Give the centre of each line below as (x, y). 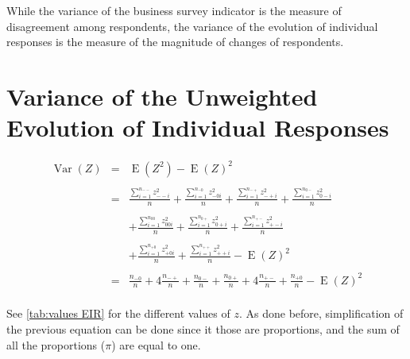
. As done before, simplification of (321, 313)
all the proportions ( (56, 344)
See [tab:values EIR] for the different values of (118, 313)
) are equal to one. (156, 344)
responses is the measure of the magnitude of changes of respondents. (175, 42)
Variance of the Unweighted (162, 96)
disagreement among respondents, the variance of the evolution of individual (192, 26)
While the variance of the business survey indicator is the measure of (174, 10)
